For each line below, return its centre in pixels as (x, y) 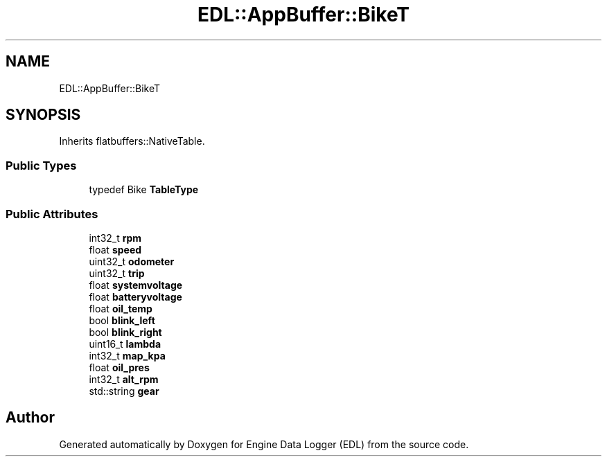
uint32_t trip (117, 273)
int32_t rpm (115, 238)
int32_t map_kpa (127, 355)
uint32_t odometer (132, 261)
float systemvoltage (136, 285)
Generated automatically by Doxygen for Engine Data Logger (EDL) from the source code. (264, 444)
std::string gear (124, 391)
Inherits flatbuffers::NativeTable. (132, 141)
